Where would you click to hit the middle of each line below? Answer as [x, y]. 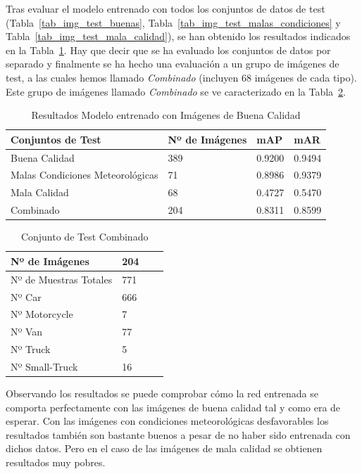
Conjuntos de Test [56, 139]
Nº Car [26, 296]
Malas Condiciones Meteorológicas [85, 175]
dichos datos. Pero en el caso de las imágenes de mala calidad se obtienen [164, 448]
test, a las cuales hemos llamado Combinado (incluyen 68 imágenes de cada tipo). [181, 77]
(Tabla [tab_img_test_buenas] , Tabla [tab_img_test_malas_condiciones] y [173, 22]
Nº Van [27, 332]
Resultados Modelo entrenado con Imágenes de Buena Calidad [166, 115]
